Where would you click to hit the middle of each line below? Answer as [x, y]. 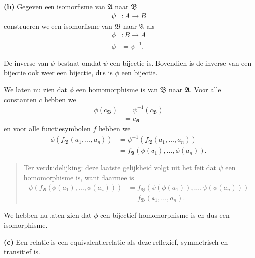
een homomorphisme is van [117, 89]
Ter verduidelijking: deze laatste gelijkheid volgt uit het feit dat [120, 168]
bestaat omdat [79, 63]
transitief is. [22, 251]
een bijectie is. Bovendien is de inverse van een [181, 63]
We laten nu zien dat [36, 89]
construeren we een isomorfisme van [58, 26]
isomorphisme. [26, 225]
